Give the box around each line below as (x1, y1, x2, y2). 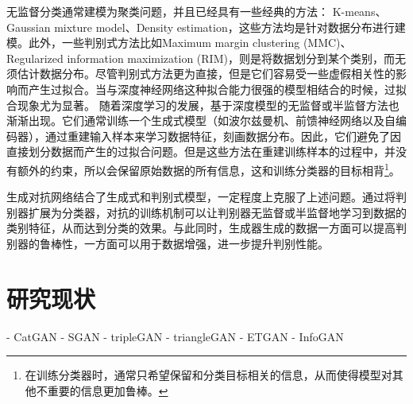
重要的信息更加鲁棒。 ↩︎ (47, 382, 168, 398)
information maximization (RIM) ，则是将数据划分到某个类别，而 (67, 49, 395, 66)
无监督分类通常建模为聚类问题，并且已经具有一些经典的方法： (6, 3, 329, 19)
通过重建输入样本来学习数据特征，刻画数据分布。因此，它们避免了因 (44, 127, 401, 144)
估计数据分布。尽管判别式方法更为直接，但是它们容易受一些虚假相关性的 (17, 65, 396, 82)
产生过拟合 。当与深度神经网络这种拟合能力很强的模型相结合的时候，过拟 (28, 80, 407, 97)
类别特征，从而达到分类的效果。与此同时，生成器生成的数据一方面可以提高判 (6, 219, 407, 236)
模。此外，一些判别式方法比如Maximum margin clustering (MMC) (6, 34, 341, 51)
